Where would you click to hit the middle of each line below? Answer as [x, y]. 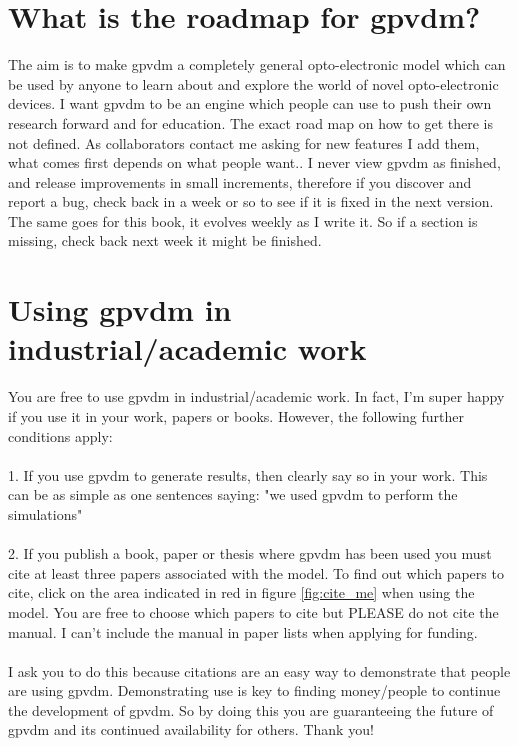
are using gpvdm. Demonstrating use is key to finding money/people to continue [254, 690]
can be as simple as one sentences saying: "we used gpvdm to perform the [233, 494]
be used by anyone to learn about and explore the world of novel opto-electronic [253, 83]
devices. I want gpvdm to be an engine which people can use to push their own [250, 103]
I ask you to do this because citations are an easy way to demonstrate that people [259, 670]
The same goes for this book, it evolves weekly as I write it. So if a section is [243, 220]
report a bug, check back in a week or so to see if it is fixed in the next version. [251, 201]
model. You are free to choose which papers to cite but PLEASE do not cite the [253, 611]
